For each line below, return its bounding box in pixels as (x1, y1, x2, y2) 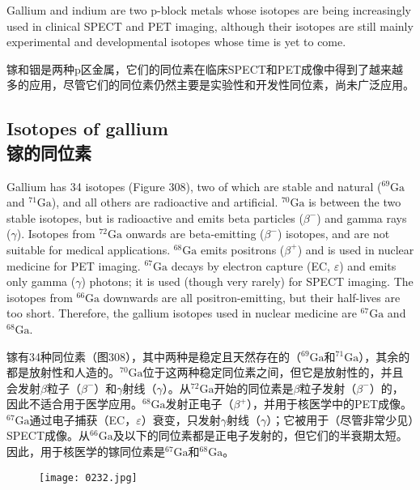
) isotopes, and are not (277, 225, 390, 242)
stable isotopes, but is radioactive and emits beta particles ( (6, 209, 303, 226)
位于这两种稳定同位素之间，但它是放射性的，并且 (142, 364, 404, 381)
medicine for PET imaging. (6, 257, 141, 274)
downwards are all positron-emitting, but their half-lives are (103, 288, 401, 305)
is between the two (308, 194, 401, 211)
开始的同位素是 (214, 379, 294, 396)
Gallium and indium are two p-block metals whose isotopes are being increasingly (6, 2, 411, 18)
